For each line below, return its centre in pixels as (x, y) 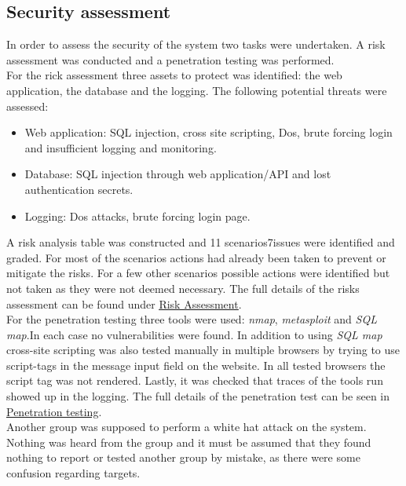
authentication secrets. (79, 189)
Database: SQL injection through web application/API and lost (178, 174)
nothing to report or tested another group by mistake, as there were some (183, 457)
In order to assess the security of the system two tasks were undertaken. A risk (196, 44)
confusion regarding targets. (73, 473)
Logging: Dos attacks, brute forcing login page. (137, 216)
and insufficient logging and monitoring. (121, 147)
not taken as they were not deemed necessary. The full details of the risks (183, 288)
